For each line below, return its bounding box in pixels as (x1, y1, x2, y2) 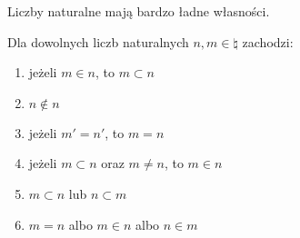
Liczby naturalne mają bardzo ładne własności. (7, 2, 270, 20)
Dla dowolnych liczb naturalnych (7, 32, 189, 51)
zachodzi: (242, 32, 294, 51)
